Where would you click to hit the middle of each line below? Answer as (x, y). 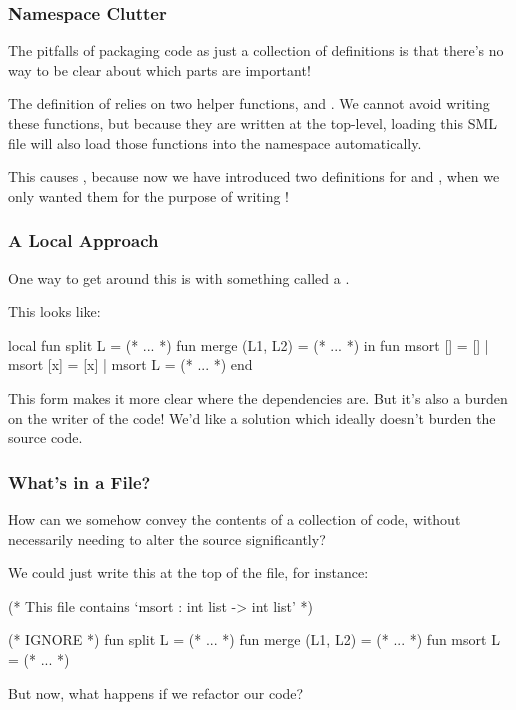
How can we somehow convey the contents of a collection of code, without (234, 518)
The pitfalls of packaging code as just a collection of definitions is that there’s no (256, 50)
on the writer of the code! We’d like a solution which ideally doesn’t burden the (252, 417)
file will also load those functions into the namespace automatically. (215, 142)
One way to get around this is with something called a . (179, 277)
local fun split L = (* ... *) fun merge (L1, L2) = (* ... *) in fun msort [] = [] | (248, 344)
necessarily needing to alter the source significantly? (167, 538)
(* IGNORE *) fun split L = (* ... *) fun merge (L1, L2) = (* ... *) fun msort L (254, 639)
